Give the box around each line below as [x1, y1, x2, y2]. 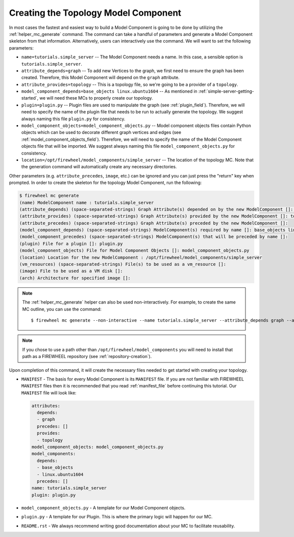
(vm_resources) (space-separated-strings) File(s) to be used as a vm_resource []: [19, 261, 226, 267]
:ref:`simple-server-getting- [198, 88, 254, 94]
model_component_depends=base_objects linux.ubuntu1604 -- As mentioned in [21, 88, 198, 94]
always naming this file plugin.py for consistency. [21, 116, 125, 122]
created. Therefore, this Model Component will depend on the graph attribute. [21, 75, 180, 80]
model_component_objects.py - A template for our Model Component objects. [21, 505, 186, 511]
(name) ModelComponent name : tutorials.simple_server [19, 200, 154, 205]
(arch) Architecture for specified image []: [19, 275, 131, 281]
